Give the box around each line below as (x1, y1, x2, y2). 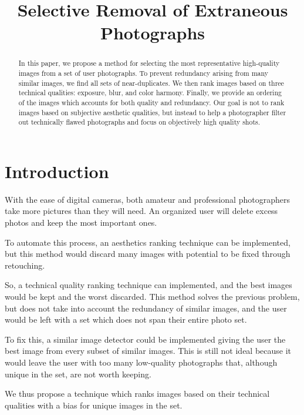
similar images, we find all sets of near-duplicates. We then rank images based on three (18, 78, 284, 88)
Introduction (5, 159, 109, 183)
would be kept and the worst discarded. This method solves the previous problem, (5, 290, 300, 303)
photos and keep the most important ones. (5, 216, 157, 229)
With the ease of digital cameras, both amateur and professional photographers (5, 193, 290, 205)
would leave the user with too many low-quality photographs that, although (5, 356, 278, 369)
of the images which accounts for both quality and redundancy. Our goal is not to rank (18, 97, 285, 107)
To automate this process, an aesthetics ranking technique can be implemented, (5, 236, 291, 248)
